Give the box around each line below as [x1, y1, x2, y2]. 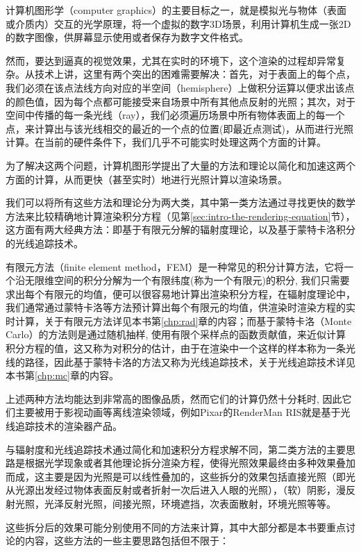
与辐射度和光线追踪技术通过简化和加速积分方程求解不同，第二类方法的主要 [6, 442, 346, 456]
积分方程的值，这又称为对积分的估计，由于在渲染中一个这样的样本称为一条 [6, 341, 346, 356]
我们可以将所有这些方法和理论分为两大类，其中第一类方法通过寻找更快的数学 [6, 195, 355, 210]
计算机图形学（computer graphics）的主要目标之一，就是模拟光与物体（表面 [6, 3, 346, 17]
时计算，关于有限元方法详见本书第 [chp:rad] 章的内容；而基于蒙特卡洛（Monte [6, 313, 352, 328]
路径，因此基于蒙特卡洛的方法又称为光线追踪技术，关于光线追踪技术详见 [24, 354, 355, 369]
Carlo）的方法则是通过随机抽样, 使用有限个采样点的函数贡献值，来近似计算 [6, 327, 346, 342]
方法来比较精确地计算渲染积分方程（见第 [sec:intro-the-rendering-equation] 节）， [6, 208, 355, 223]
